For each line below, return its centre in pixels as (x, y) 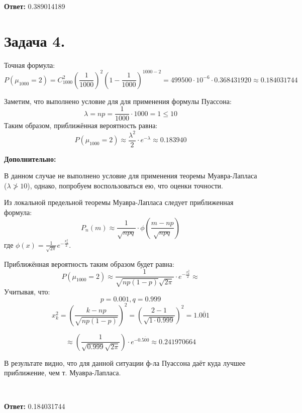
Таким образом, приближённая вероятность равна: (81, 125)
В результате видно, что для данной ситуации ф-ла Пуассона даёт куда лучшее (125, 363)
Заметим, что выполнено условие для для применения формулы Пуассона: (118, 101)
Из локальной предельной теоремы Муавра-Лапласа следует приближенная (119, 202)
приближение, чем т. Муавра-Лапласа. (63, 373)
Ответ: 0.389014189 (35, 6)
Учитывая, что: (27, 291)
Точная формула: (30, 65)
